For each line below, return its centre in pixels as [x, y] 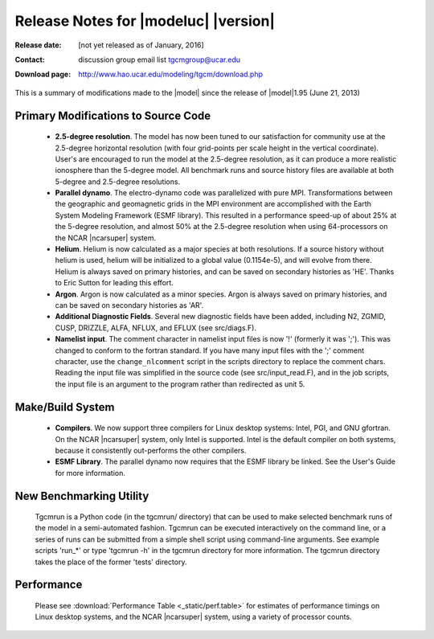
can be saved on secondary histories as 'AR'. [129, 305]
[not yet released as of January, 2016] [141, 45]
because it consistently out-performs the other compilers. [151, 450]
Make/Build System [65, 407]
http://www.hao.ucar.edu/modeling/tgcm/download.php [171, 74]
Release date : [38, 45]
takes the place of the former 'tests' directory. [111, 562]
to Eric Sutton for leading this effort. [115, 283]
